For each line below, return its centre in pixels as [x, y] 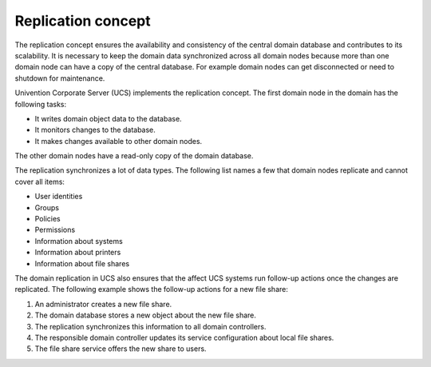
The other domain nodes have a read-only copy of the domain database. [134, 156]
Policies [47, 219]
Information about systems [79, 241]
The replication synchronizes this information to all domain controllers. [150, 326]
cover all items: [40, 182]
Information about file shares [82, 263]
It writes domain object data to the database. [109, 118]
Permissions [55, 230]
